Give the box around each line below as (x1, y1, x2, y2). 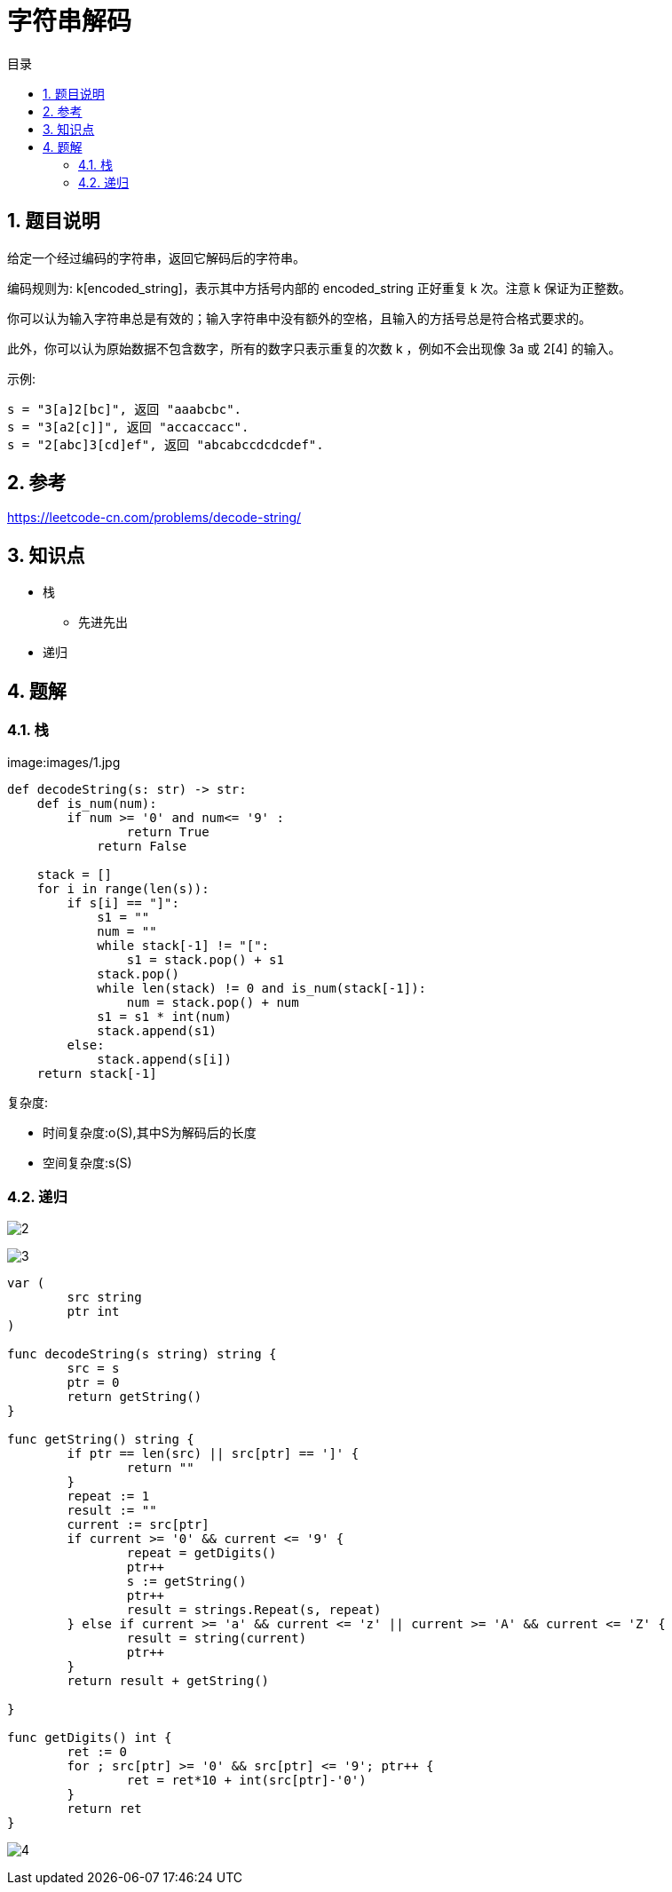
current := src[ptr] (67, 1517, 210, 1532)
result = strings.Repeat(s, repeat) (126, 1603, 382, 1618)
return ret (67, 1801, 142, 1817)
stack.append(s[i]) (97, 1051, 232, 1066)
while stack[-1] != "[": (97, 938, 270, 953)
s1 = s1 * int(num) (97, 1009, 232, 1024)
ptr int (67, 1304, 120, 1319)
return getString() (67, 1389, 202, 1405)
